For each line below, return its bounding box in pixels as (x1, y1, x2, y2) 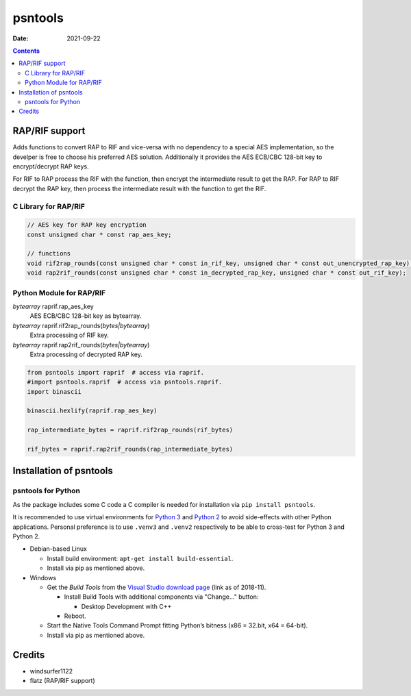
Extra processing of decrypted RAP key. (29, 350, 143, 358)
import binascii (27, 388, 82, 395)
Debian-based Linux (29, 545, 87, 553)
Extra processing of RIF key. (29, 331, 110, 339)
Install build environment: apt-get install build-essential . (47, 554, 234, 562)
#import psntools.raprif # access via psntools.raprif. (27, 378, 223, 386)
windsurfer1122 (29, 667, 73, 675)
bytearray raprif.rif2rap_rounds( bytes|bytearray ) (12, 321, 150, 330)
